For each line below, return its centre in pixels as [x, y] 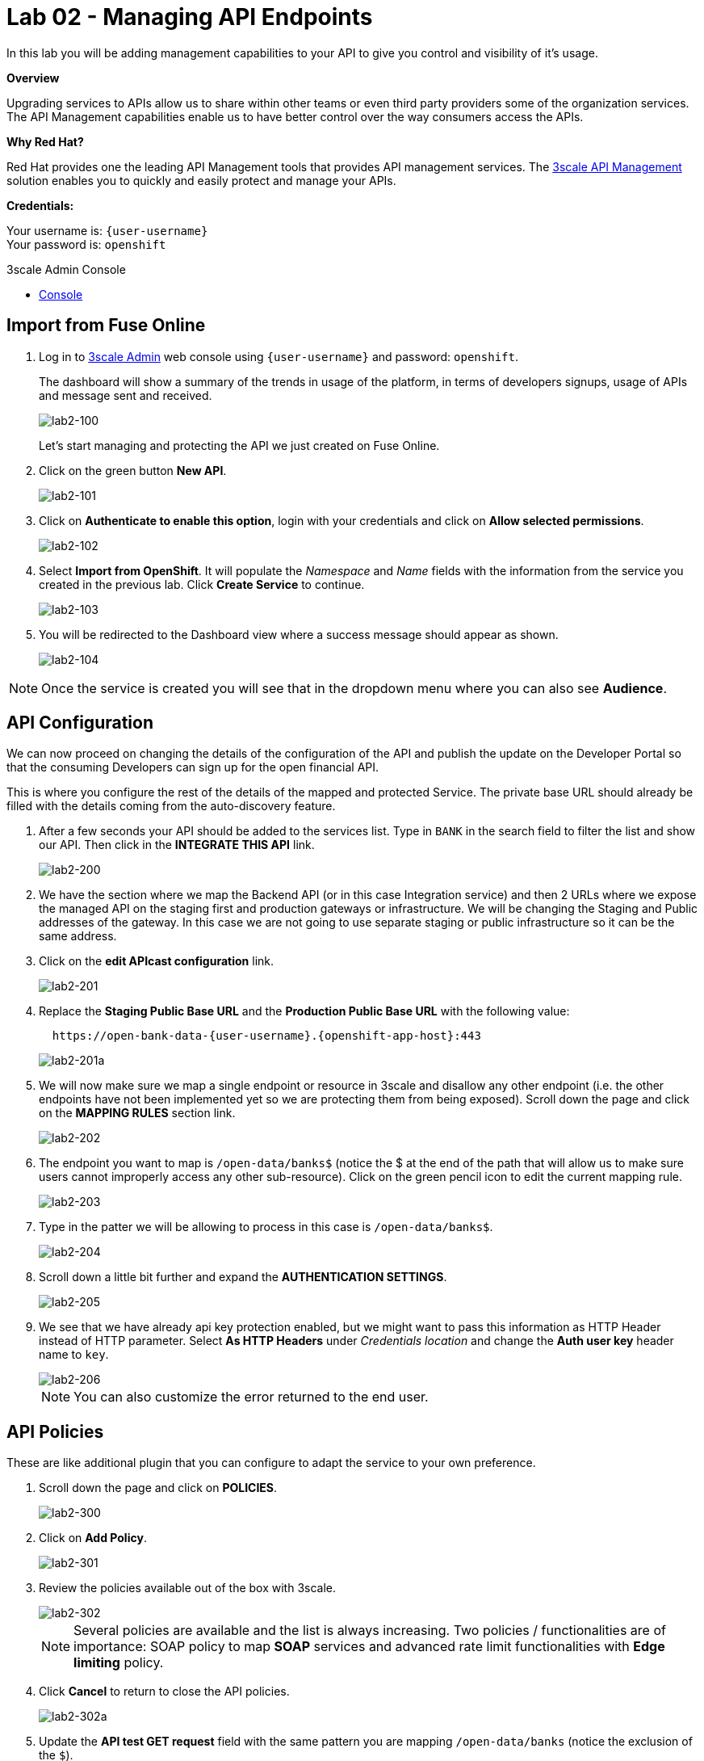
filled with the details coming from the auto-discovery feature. [171, 806]
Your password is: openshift [86, 244]
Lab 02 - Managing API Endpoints [190, 17]
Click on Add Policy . [93, 1538]
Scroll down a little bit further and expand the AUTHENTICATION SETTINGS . [243, 1277]
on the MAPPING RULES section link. [137, 1113]
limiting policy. [119, 1663]
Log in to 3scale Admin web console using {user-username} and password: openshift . [279, 356]
